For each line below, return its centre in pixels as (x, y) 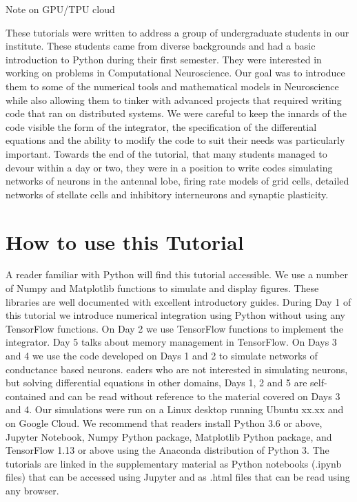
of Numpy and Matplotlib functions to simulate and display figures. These (162, 288)
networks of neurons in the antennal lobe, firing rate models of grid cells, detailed (177, 181)
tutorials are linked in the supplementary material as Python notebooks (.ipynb (174, 463)
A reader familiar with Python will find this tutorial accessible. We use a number (177, 274)
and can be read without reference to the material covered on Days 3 (195, 396)
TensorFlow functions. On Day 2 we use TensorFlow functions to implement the (174, 328)
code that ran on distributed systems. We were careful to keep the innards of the (176, 113)
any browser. (32, 490)
